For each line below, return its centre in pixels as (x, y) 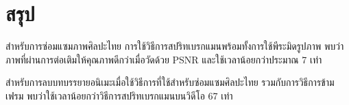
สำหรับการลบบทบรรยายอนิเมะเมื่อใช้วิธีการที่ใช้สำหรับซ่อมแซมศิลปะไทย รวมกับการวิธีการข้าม (170, 82)
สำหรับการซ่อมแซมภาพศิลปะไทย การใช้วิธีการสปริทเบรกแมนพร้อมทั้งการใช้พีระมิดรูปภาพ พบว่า (175, 46)
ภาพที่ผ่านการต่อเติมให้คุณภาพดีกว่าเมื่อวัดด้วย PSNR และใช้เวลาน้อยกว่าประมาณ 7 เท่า (164, 59)
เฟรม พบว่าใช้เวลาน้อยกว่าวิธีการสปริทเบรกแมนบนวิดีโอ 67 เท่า (119, 95)
